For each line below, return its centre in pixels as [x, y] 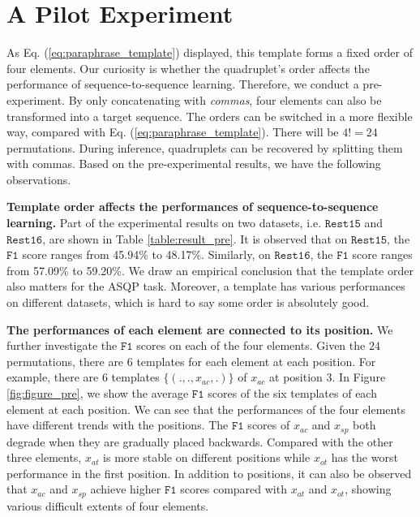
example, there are [53, 377]
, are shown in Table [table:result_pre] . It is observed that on [195, 238]
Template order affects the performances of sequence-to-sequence [193, 207]
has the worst [364, 457]
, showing [368, 489]
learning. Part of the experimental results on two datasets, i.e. [164, 223]
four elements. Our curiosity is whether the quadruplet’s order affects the [188, 68]
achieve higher [126, 489]
